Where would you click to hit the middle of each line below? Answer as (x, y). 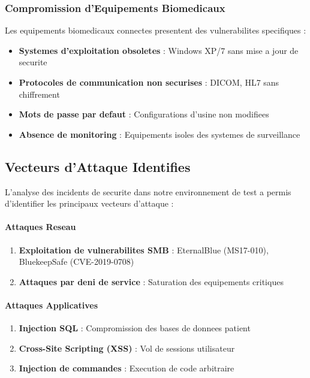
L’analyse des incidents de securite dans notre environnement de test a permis (148, 191)
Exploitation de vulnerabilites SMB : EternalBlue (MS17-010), (144, 250)
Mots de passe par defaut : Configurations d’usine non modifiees (144, 114)
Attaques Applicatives (52, 305)
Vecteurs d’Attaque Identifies (98, 166)
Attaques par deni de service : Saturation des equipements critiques (151, 281)
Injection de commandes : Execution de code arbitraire (127, 368)
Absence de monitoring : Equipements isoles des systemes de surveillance (159, 134)
